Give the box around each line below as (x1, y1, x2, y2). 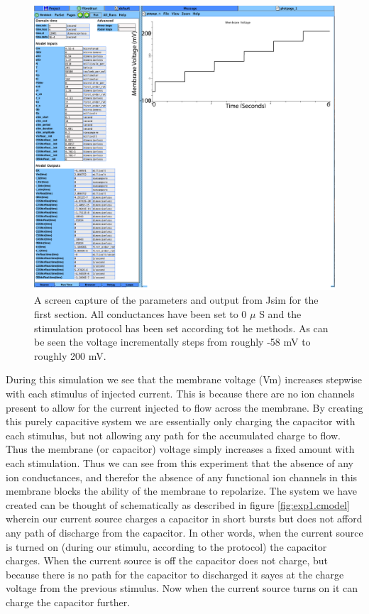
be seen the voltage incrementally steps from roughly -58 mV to (34, 334, 311, 349)
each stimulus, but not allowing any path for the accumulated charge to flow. (6, 427, 341, 442)
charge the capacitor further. (6, 594, 131, 609)
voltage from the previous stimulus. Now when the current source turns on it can (6, 581, 358, 596)
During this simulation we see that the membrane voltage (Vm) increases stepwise (6, 372, 363, 387)
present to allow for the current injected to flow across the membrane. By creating (6, 400, 363, 415)
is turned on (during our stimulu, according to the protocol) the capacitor (6, 539, 327, 554)
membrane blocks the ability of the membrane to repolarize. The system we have (6, 483, 357, 498)
